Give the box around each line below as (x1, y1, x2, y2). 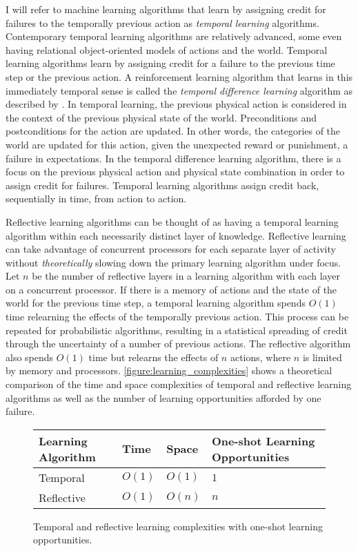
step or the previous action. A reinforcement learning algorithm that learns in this (6, 69, 353, 84)
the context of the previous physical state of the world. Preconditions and (6, 110, 317, 124)
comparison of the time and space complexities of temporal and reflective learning (6, 377, 352, 391)
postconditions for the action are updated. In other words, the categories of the (6, 124, 341, 138)
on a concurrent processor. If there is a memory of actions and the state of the (6, 282, 337, 296)
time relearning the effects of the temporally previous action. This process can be (6, 309, 349, 324)
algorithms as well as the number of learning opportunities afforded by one (6, 390, 321, 405)
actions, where (230, 349, 291, 364)
